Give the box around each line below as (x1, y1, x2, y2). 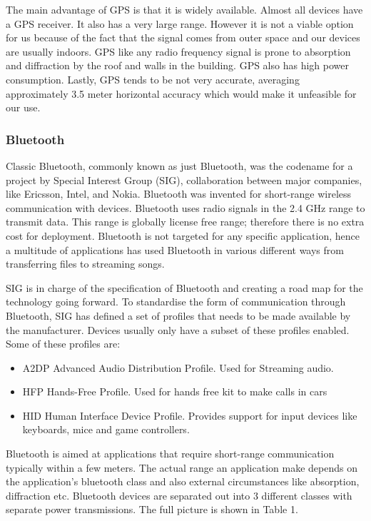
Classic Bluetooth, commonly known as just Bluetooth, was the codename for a (6, 158, 353, 173)
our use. (6, 100, 41, 115)
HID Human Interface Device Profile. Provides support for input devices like (22, 408, 357, 423)
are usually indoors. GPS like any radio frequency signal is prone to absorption (6, 44, 351, 59)
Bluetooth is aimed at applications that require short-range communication (6, 446, 335, 461)
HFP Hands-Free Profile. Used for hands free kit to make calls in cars (22, 384, 327, 399)
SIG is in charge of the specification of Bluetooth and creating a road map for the (6, 280, 363, 295)
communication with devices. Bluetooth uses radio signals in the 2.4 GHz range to (6, 200, 365, 215)
